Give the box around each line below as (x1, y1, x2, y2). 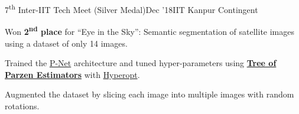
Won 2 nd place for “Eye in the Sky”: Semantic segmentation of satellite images (5, 24, 294, 37)
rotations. (5, 99, 40, 112)
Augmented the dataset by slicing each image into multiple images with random (5, 88, 294, 100)
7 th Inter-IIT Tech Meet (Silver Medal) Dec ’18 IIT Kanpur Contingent (5, 2, 258, 15)
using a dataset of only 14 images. (5, 37, 128, 49)
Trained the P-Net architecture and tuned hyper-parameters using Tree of (5, 57, 277, 69)
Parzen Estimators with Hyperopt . (5, 68, 140, 80)
